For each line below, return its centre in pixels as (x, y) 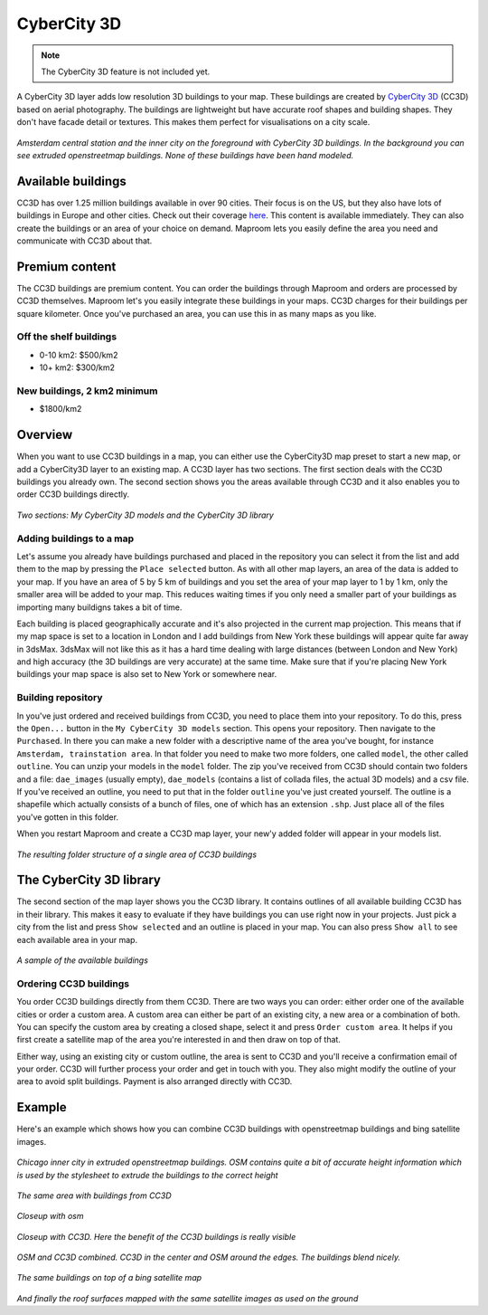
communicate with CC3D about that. (84, 241)
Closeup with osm (50, 1216)
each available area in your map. (77, 939)
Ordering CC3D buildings (73, 984)
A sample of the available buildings (83, 960)
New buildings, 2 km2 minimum (87, 391)
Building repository (60, 698)
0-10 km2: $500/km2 (79, 355)
